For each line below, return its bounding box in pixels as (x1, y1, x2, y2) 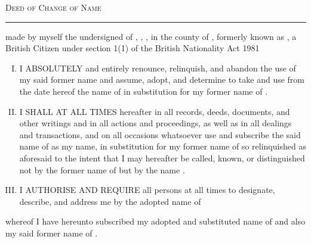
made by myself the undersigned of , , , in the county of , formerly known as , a (5, 30, 297, 42)
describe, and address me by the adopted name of (19, 195, 201, 207)
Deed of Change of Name (5, 1, 101, 13)
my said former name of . (5, 226, 98, 239)
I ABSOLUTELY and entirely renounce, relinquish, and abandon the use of (19, 61, 296, 74)
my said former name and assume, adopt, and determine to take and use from (19, 73, 305, 86)
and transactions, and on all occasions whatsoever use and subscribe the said (19, 128, 301, 141)
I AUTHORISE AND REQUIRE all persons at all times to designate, (19, 183, 275, 196)
